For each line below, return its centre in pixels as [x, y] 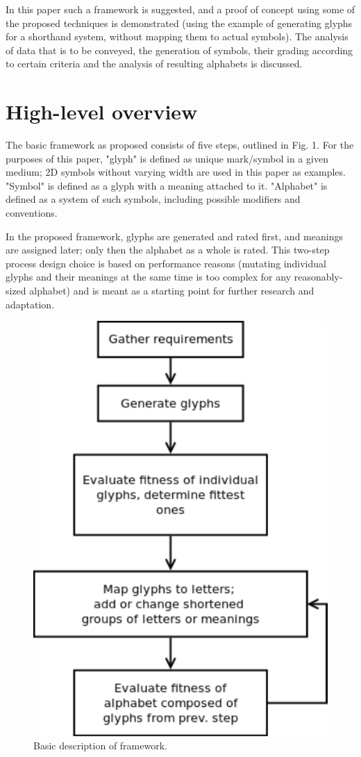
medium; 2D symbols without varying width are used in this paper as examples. [176, 172]
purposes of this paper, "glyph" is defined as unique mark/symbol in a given [167, 158]
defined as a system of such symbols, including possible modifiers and [153, 199]
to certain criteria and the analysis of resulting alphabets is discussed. [154, 64]
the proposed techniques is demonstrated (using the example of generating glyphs [179, 23]
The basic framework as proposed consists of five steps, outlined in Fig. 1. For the [180, 145]
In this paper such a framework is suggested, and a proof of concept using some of [180, 9]
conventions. [32, 213]
